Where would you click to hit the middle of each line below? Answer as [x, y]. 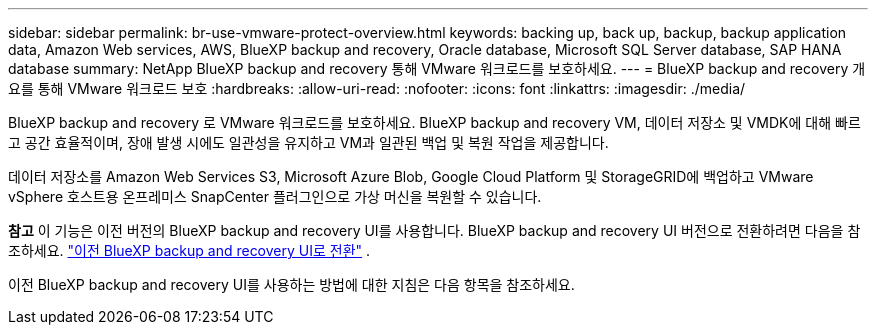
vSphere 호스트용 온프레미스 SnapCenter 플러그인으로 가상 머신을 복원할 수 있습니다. [275, 196]
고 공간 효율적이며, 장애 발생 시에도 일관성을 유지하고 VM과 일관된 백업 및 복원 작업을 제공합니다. [308, 142]
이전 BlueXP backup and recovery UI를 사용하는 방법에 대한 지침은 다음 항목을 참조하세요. [291, 284]
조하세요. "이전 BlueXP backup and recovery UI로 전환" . [189, 250]
